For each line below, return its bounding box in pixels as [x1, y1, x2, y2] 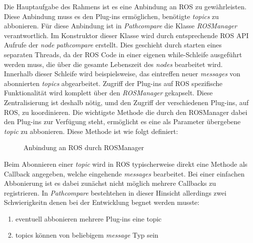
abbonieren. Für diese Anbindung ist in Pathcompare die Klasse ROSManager [4, 21, 237, 31]
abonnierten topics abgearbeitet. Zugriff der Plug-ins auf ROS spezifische [4, 78, 223, 88]
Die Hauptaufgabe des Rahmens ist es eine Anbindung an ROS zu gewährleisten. [4, 1, 247, 11]
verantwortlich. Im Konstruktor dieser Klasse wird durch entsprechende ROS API [4, 30, 249, 40]
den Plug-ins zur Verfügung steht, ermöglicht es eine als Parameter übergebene [4, 116, 241, 127]
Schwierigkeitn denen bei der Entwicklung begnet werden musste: [4, 197, 200, 207]
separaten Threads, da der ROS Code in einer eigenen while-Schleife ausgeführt [4, 49, 242, 59]
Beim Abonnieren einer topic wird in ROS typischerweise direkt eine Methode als [4, 158, 248, 169]
